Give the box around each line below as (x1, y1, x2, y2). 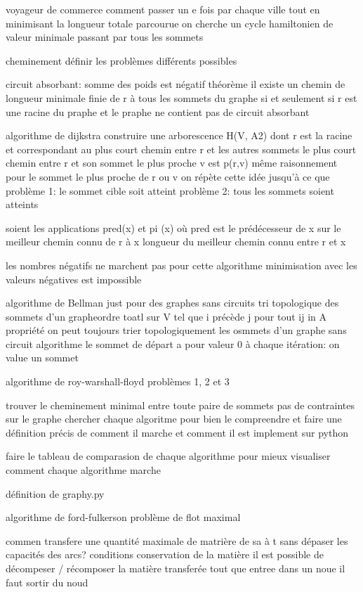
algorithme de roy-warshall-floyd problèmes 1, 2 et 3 (6, 374, 230, 389)
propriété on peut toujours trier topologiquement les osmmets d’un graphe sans (6, 323, 347, 337)
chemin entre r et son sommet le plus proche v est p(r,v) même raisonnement (6, 155, 338, 170)
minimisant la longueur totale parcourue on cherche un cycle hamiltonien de (6, 15, 334, 30)
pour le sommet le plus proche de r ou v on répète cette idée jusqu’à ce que (6, 169, 330, 184)
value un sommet (6, 350, 79, 365)
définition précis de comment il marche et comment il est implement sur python (6, 425, 348, 439)
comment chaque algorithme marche (6, 463, 161, 477)
